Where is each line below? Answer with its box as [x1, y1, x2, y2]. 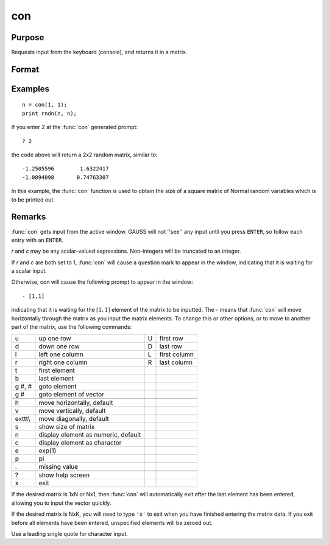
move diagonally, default [38, 415, 110, 423]
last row [159, 342, 183, 351]
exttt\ [15, 415, 30, 423]
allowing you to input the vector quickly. [11, 499, 111, 507]
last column [159, 358, 193, 367]
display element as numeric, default [38, 431, 141, 439]
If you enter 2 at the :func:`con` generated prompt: [11, 124, 138, 131]
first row [159, 334, 184, 343]
